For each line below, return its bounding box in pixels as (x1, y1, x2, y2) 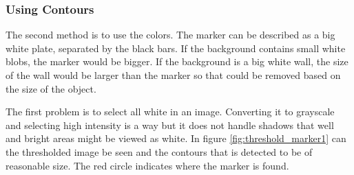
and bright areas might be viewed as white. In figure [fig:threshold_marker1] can (6, 131, 346, 145)
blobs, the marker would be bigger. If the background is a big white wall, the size (6, 54, 348, 69)
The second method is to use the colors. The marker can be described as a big (6, 27, 335, 42)
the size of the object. (6, 81, 96, 95)
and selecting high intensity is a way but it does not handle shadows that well (6, 117, 334, 132)
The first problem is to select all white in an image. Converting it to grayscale (6, 104, 335, 119)
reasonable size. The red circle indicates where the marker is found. (6, 158, 289, 172)
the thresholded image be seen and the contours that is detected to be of (6, 144, 313, 159)
